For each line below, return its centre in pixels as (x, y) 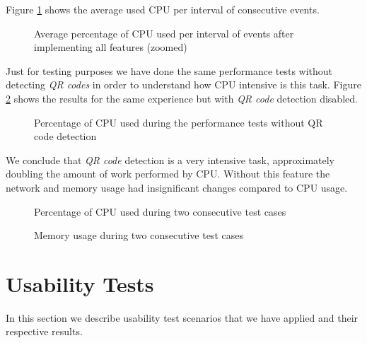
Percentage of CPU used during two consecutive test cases (160, 211)
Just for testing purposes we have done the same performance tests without (169, 70)
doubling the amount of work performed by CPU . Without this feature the (168, 174)
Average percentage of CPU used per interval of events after (164, 33)
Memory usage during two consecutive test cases (139, 235)
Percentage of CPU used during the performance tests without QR (179, 122)
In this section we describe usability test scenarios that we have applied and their (182, 317)
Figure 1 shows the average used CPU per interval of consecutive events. (163, 9)
